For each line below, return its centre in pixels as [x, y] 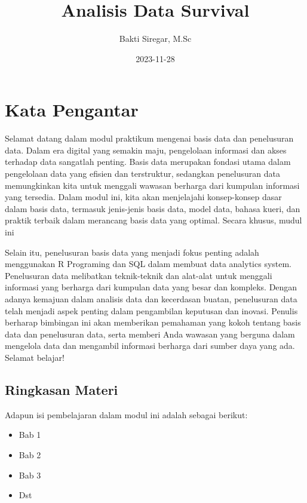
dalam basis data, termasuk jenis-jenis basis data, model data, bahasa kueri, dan [153, 208]
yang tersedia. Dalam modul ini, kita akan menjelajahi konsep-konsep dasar [143, 197]
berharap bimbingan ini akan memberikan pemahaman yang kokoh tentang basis [153, 322]
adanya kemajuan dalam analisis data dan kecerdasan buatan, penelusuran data [151, 298]
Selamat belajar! [35, 357]
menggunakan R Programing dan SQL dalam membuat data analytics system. [148, 264]
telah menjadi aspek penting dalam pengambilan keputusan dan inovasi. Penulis [151, 310]
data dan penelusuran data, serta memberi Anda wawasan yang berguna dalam [150, 334]
